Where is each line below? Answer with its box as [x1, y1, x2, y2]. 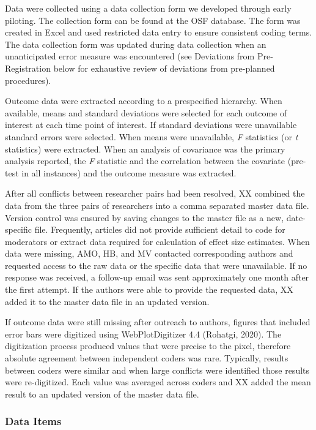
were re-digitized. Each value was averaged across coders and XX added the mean [5, 375, 311, 388]
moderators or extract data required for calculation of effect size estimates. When [5, 235, 310, 247]
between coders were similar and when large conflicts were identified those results [5, 363, 310, 376]
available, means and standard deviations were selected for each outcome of [5, 106, 287, 119]
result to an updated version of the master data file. [5, 387, 199, 400]
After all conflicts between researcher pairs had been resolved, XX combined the [5, 187, 305, 200]
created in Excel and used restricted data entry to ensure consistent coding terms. [5, 26, 312, 39]
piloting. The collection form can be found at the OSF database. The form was [5, 13, 301, 26]
